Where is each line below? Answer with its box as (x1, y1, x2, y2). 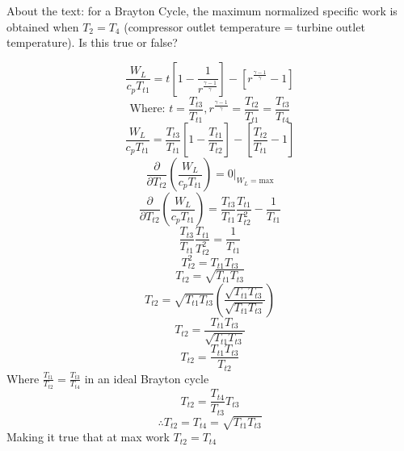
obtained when (6, 18, 79, 35)
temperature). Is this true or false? (6, 34, 178, 51)
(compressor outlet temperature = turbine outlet (124, 18, 365, 35)
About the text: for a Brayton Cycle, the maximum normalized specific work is (6, 2, 398, 19)
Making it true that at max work (6, 428, 170, 445)
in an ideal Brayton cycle (84, 370, 209, 386)
